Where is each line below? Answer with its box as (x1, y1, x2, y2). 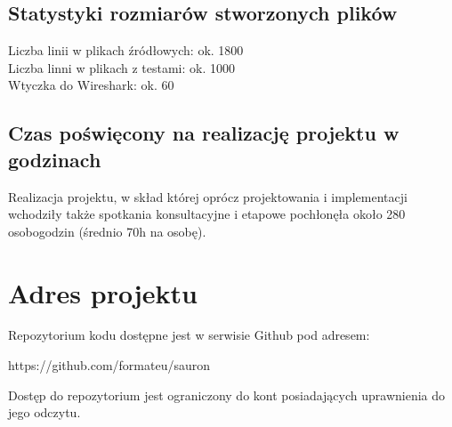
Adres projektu (8, 274, 198, 310)
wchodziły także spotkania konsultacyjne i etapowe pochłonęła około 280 (8, 205, 406, 223)
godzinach (8, 145, 101, 173)
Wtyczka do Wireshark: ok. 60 (8, 76, 174, 94)
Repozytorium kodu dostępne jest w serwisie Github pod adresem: (8, 326, 370, 344)
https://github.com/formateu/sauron (8, 356, 210, 375)
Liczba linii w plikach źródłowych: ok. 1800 (8, 41, 244, 60)
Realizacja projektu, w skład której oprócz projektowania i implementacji (8, 187, 408, 205)
